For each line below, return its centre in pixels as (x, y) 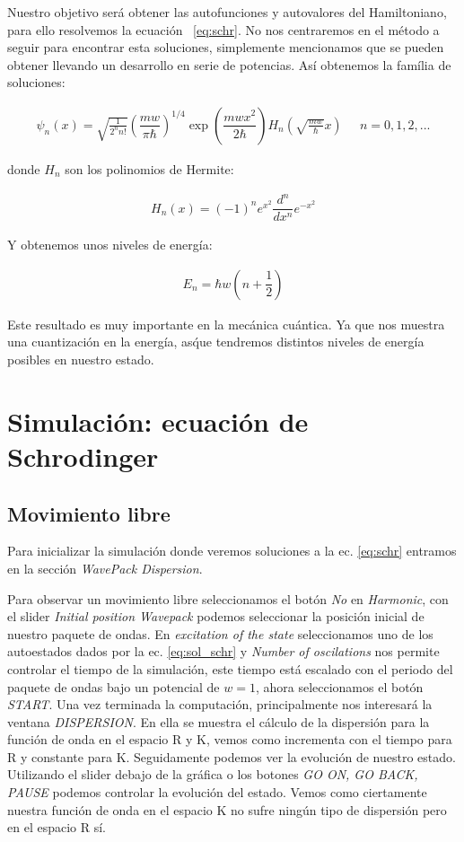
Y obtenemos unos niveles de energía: (110, 245)
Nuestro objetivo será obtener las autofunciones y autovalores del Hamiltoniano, (227, 12)
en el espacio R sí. (57, 827)
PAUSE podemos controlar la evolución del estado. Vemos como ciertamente (217, 792)
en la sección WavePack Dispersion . (105, 568)
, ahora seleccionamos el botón (339, 686)
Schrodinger (83, 456)
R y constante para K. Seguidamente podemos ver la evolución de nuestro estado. (232, 756)
